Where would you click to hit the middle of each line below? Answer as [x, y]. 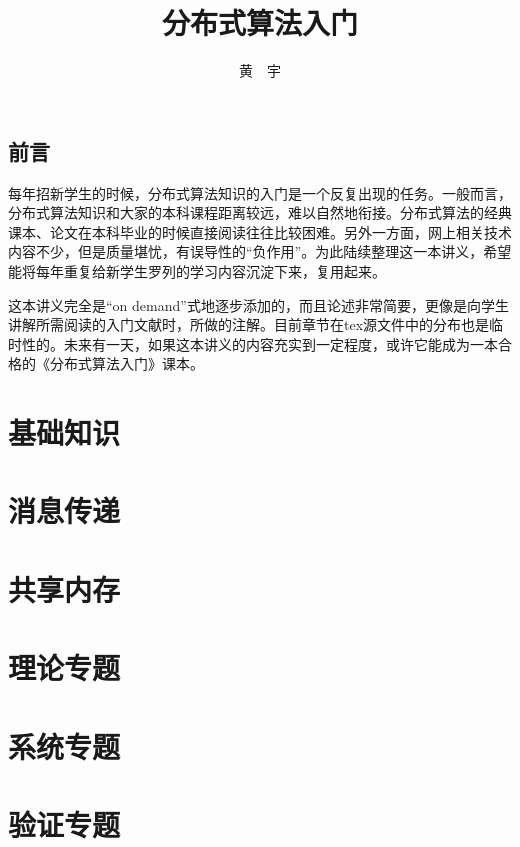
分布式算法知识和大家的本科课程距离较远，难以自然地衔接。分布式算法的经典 [260, 212]
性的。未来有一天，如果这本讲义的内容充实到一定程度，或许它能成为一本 [259, 343]
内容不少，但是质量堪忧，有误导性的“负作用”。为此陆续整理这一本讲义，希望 [260, 251]
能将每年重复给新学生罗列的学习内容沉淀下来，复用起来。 [197, 270]
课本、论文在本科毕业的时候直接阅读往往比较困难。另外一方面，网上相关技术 [260, 231]
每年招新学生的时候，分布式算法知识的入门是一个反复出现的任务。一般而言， [260, 192]
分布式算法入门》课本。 [126, 363]
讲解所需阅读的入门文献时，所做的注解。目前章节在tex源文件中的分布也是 [249, 324]
